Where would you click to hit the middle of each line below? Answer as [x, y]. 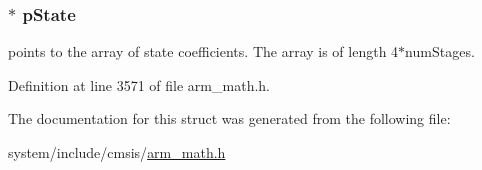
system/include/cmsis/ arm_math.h [117, 152]
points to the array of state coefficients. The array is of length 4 [203, 51]
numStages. [440, 51]
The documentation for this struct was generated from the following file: [229, 118]
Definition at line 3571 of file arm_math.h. [139, 84]
